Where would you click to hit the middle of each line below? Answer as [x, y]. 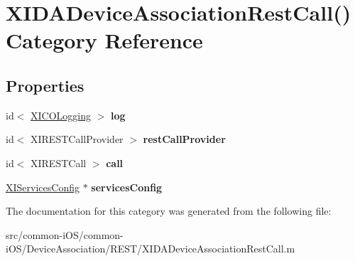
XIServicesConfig [43, 187]
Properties [45, 85]
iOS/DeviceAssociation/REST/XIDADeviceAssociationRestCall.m [151, 249]
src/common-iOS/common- [65, 234]
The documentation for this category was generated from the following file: [169, 211]
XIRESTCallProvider [77, 139]
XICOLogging [61, 115]
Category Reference [104, 40]
